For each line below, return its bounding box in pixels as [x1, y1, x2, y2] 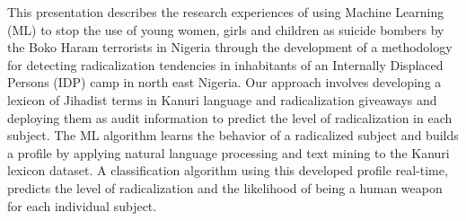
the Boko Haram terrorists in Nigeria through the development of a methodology [7, 38, 453, 57]
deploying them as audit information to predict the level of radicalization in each [7, 108, 453, 127]
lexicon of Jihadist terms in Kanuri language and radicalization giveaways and [7, 90, 437, 109]
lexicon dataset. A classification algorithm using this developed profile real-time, [7, 161, 448, 180]
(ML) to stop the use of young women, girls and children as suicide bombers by [7, 20, 444, 39]
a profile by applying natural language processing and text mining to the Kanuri [7, 143, 450, 162]
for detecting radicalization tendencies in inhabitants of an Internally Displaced [7, 55, 444, 74]
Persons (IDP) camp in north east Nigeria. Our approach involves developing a [7, 73, 442, 92]
